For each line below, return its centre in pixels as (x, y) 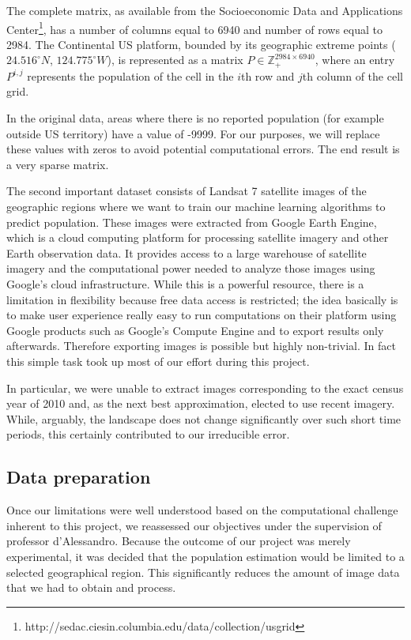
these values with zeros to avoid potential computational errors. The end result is (203, 149)
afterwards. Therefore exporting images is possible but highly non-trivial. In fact (201, 346)
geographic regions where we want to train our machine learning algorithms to (196, 207)
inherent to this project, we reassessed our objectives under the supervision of (194, 525)
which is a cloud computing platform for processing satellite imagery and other (198, 237)
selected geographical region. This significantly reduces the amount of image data (203, 572)
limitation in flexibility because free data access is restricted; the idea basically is (202, 299)
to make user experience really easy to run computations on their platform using (202, 315)
